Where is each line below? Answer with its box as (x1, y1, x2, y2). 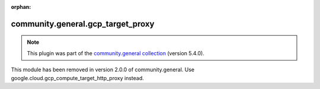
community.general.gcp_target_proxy (11, 18, 155, 29)
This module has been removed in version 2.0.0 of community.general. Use (11, 66, 195, 74)
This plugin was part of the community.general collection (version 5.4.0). (27, 49, 204, 56)
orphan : (11, 4, 31, 10)
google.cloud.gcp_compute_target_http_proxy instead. (11, 74, 145, 81)
